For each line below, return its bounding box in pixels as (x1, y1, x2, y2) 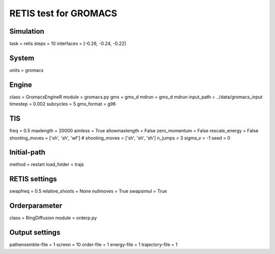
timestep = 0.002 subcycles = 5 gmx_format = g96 (9, 101, 116, 107)
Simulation (9, 27, 44, 36)
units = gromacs (9, 67, 44, 73)
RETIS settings (9, 175, 57, 183)
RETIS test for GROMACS (9, 8, 117, 19)
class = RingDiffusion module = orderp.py (9, 215, 97, 221)
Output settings (9, 228, 61, 237)
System (9, 53, 35, 62)
